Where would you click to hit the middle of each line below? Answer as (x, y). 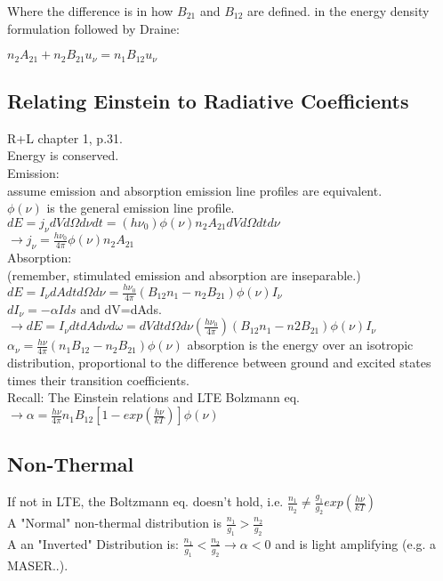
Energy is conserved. (63, 155)
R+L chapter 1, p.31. (65, 137)
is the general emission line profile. (141, 208)
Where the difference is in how (90, 11)
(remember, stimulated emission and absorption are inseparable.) (184, 274)
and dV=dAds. (121, 308)
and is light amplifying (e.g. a (356, 543)
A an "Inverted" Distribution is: (93, 543)
